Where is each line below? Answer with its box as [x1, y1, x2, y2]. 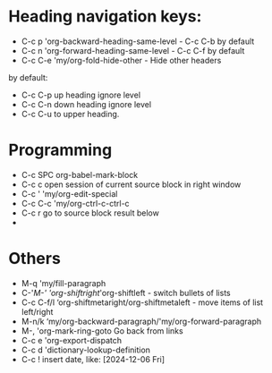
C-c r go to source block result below [21, 208, 160, 218]
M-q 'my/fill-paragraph [21, 277, 106, 288]
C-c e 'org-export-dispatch [21, 335, 123, 345]
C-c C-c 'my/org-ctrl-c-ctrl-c [21, 198, 131, 208]
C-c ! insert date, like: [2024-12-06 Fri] [21, 353, 166, 364]
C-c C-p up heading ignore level [21, 89, 140, 100]
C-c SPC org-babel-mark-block [21, 169, 139, 180]
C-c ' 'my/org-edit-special [21, 188, 118, 199]
